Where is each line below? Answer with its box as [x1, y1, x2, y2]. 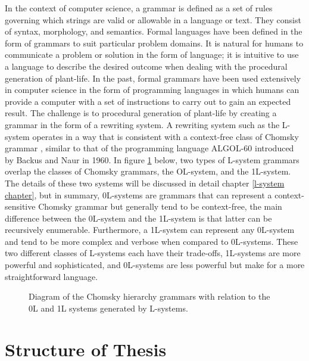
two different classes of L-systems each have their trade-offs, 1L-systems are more [5, 247, 301, 259]
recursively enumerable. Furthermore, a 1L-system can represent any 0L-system [5, 223, 295, 236]
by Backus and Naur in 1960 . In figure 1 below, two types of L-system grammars [5, 153, 299, 166]
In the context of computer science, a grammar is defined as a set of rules [5, 2, 273, 14]
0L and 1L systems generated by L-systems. [29, 301, 188, 314]
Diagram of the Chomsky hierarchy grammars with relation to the [29, 290, 270, 303]
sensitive [5, 200, 36, 213]
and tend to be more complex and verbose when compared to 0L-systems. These [5, 235, 298, 247]
